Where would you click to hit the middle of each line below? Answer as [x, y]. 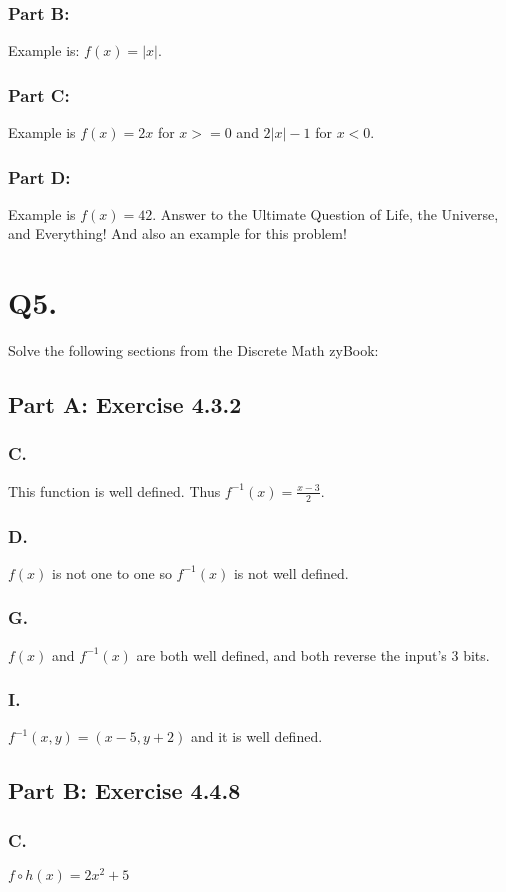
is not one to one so [112, 572]
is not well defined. [291, 572]
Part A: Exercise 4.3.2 [125, 404]
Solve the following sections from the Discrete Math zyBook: [193, 350]
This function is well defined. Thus [114, 490]
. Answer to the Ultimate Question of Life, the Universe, [325, 213]
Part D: [39, 176]
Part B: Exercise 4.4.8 [124, 790]
